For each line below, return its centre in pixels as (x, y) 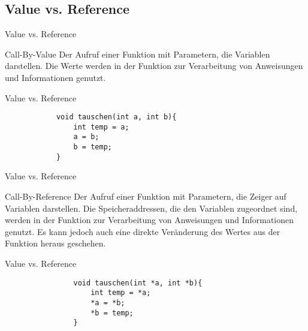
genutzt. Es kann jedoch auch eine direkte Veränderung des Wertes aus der (143, 231)
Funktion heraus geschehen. (55, 243)
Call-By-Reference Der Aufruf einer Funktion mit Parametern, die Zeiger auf (146, 196)
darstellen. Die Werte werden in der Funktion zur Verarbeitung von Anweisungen (154, 66)
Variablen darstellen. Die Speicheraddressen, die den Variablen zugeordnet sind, (151, 208)
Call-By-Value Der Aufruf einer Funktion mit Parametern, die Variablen (138, 54)
